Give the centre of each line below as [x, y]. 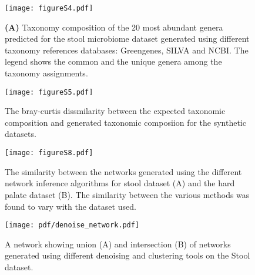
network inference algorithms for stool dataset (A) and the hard [120, 183]
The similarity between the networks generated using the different [123, 171]
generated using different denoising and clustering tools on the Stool [127, 255]
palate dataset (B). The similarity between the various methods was [127, 194]
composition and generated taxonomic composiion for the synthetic [125, 122]
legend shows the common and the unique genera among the [113, 61]
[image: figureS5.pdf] [49, 92]
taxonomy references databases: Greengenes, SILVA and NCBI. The [127, 50]
